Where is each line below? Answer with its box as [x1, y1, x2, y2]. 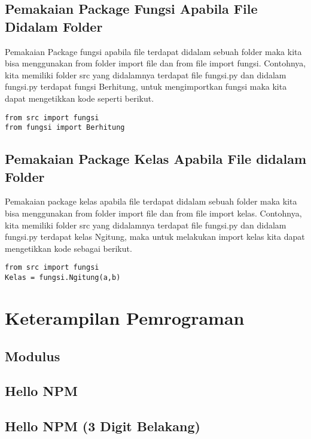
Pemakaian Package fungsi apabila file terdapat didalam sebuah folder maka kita [5, 45, 302, 57]
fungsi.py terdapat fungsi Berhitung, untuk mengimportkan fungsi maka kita [5, 80, 287, 93]
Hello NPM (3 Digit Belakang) [5, 417, 200, 435]
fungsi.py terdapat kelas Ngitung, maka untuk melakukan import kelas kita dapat [5, 230, 305, 243]
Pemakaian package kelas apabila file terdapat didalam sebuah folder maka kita [5, 195, 297, 208]
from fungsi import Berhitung [5, 123, 125, 132]
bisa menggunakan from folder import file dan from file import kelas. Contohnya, [5, 207, 302, 219]
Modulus [5, 346, 60, 365]
